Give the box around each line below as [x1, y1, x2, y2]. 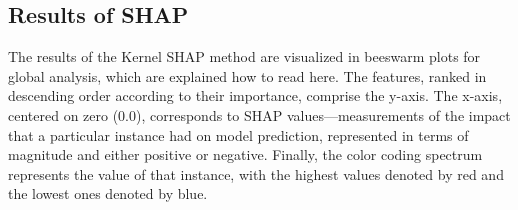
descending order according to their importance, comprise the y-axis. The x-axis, [8, 85, 503, 106]
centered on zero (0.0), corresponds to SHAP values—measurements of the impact [8, 104, 511, 125]
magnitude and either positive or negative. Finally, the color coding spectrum [8, 144, 483, 165]
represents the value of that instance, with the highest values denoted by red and [8, 163, 504, 184]
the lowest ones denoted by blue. [8, 183, 208, 204]
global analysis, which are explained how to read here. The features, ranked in [8, 65, 487, 86]
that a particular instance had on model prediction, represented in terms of [8, 124, 469, 145]
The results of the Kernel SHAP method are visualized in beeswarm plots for [8, 46, 481, 67]
